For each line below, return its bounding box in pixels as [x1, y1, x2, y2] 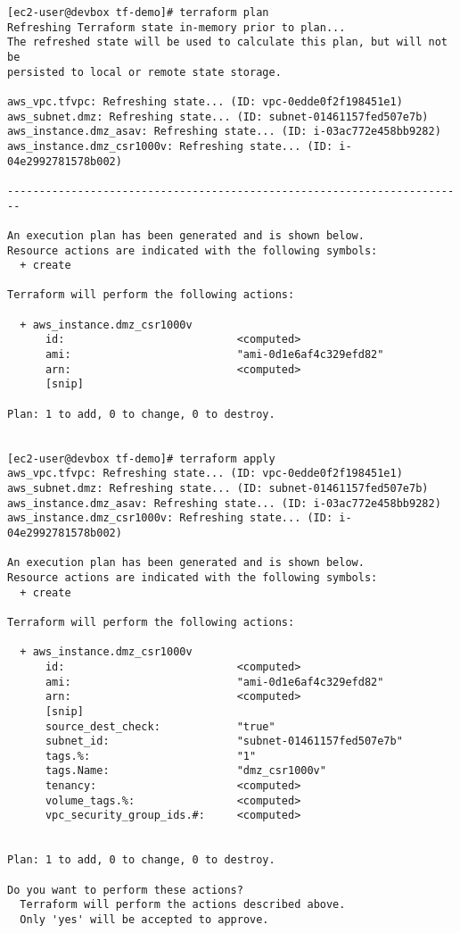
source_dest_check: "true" [45, 720, 275, 733]
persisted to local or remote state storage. [7, 65, 282, 79]
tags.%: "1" [45, 749, 257, 762]
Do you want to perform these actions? [7, 883, 243, 896]
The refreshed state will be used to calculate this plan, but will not [7, 36, 448, 49]
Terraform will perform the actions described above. [20, 898, 346, 912]
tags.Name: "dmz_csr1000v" [45, 764, 326, 778]
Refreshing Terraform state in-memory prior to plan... [7, 21, 346, 34]
